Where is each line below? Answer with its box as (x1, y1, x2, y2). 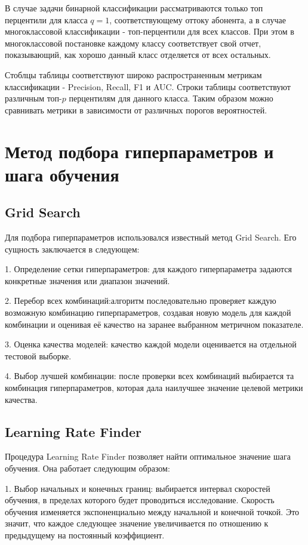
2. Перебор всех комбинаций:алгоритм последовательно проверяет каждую (5, 294, 276, 307)
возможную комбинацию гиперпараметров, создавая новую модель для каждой (5, 306, 291, 319)
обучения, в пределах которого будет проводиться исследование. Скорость (5, 494, 275, 506)
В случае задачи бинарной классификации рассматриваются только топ (5, 2, 263, 14)
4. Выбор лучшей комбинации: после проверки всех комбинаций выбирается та (5, 370, 294, 382)
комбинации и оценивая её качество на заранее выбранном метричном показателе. (5, 318, 304, 330)
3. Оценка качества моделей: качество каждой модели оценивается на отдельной (5, 338, 297, 350)
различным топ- (5, 92, 62, 104)
